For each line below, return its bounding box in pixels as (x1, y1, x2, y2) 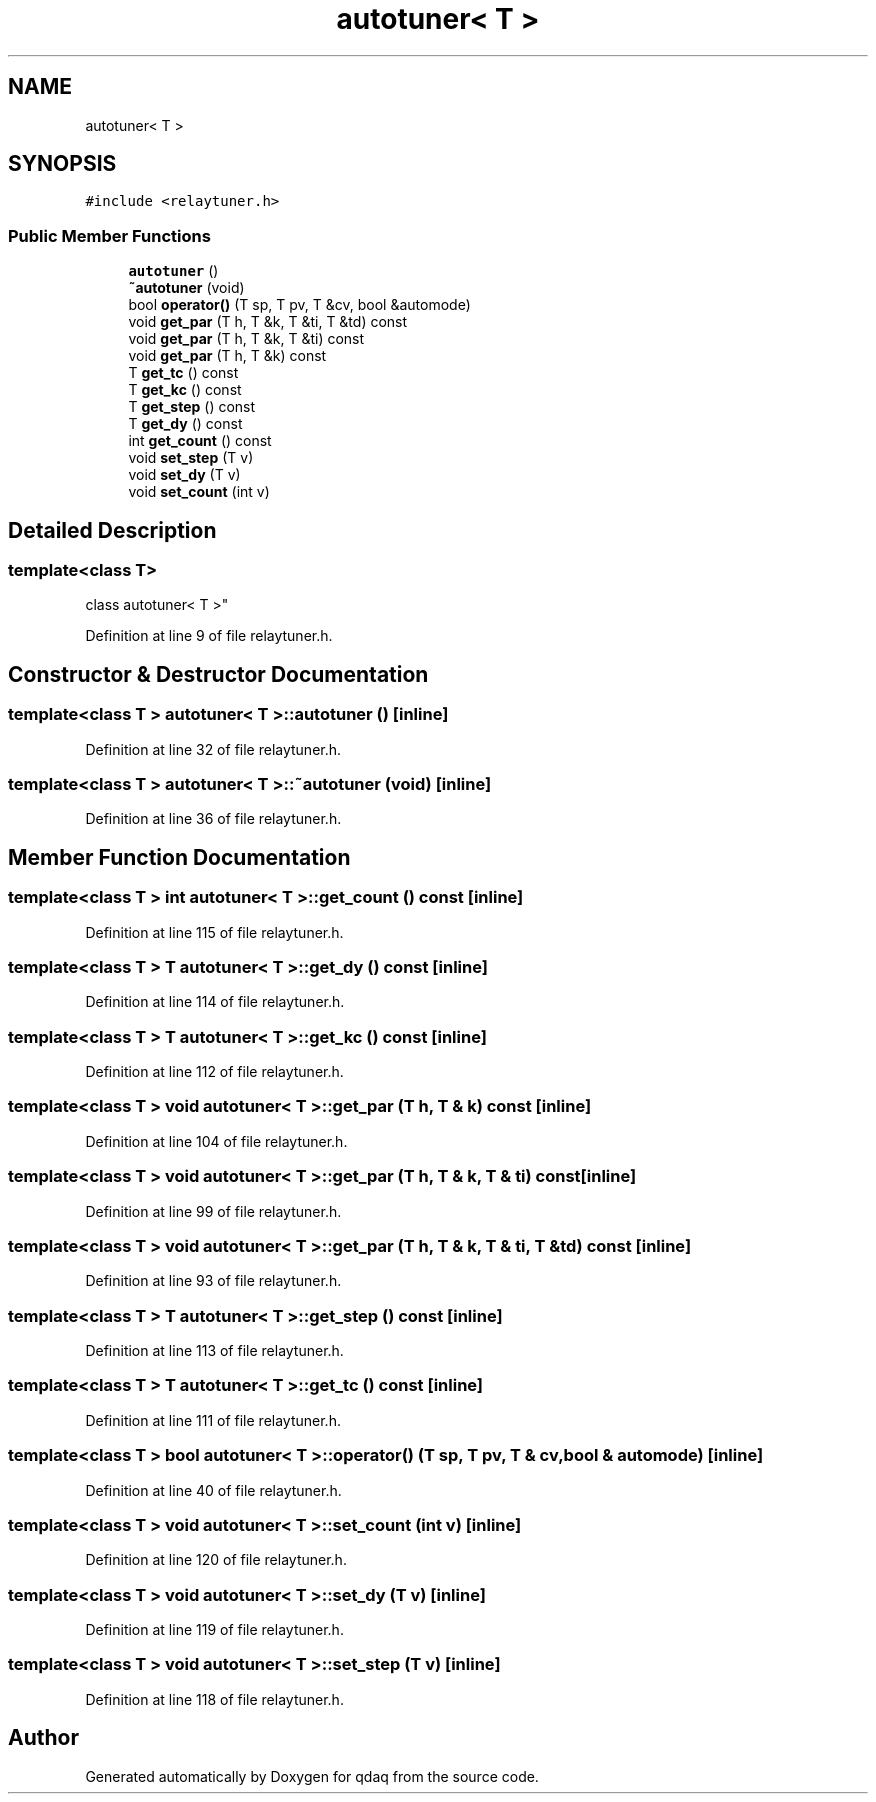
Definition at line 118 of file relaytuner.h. (85, 1690, 344, 1708)
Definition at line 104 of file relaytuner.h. (85, 1132, 348, 1150)
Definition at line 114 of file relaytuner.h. (85, 993, 345, 1011)
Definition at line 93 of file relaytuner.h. (85, 1272, 342, 1290)
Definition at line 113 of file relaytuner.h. (85, 1342, 344, 1360)
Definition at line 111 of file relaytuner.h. (85, 1411, 341, 1429)
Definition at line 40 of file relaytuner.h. (85, 1481, 342, 1499)
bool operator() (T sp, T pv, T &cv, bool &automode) (128, 296, 471, 314)
